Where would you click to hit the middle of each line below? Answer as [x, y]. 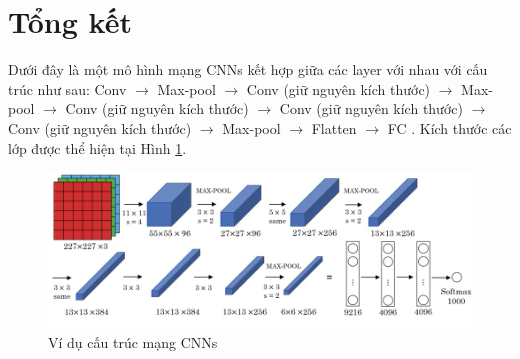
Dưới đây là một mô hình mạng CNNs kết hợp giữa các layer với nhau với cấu [248, 69]
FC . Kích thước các [449, 127]
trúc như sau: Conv [67, 88]
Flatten [334, 127]
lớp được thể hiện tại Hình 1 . [97, 147]
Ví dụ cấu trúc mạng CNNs [133, 342]
